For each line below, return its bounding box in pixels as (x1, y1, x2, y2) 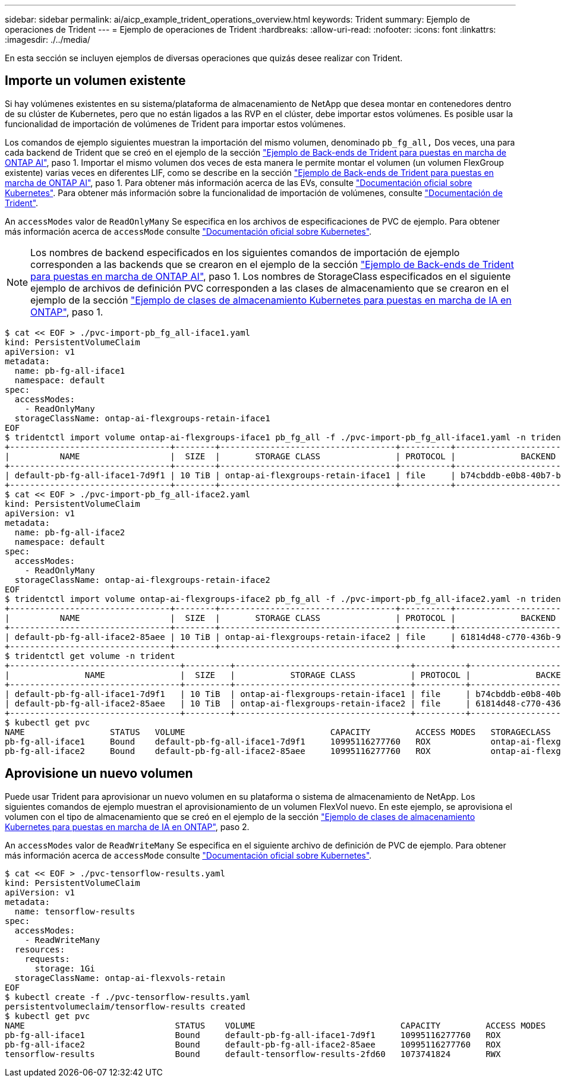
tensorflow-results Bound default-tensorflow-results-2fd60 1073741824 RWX (5, 1049, 501, 1059)
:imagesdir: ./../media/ (5, 34, 90, 45)
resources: (14, 944, 65, 954)
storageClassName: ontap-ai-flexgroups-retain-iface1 (14, 413, 270, 423)
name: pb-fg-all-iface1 (14, 365, 125, 376)
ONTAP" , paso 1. (30, 305, 103, 318)
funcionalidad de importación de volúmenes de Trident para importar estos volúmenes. (5, 118, 346, 129)
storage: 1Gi (34, 963, 95, 973)
